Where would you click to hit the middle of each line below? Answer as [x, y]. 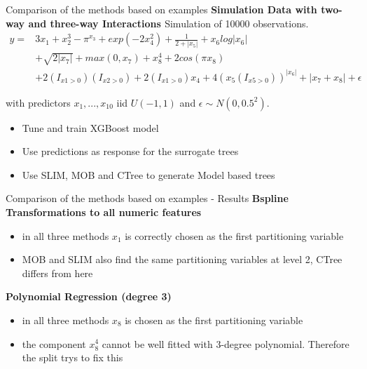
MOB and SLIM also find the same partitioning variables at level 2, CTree [182, 259]
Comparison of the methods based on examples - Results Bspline [147, 198]
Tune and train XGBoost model [90, 127]
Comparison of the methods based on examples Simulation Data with [161, 9]
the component [54, 343]
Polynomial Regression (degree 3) [89, 296]
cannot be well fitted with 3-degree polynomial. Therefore [226, 343]
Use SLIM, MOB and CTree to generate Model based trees [148, 174]
